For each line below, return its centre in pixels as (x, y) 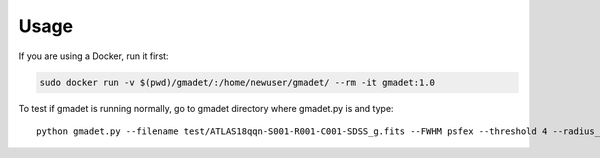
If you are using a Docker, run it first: (93, 56)
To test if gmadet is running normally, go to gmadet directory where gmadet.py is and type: (206, 108)
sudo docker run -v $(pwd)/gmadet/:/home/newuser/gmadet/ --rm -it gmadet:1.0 (237, 82)
